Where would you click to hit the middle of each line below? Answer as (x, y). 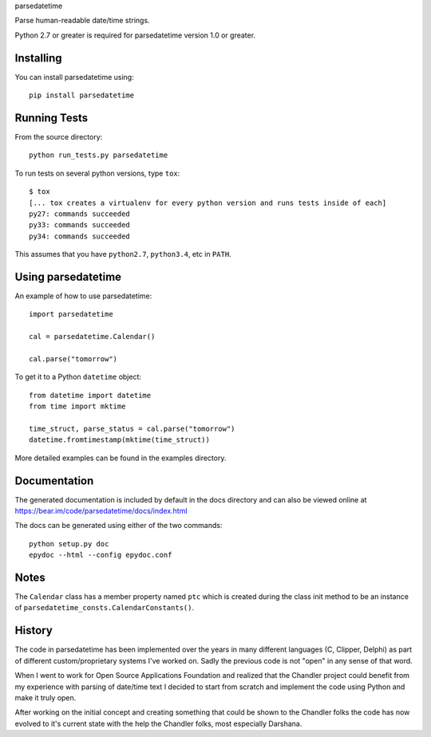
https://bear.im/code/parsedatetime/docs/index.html (101, 511)
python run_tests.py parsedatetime (99, 155)
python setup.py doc (69, 544)
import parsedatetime (71, 314)
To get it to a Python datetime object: (78, 377)
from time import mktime (77, 406)
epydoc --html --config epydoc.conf (101, 555)
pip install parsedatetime (82, 95)
